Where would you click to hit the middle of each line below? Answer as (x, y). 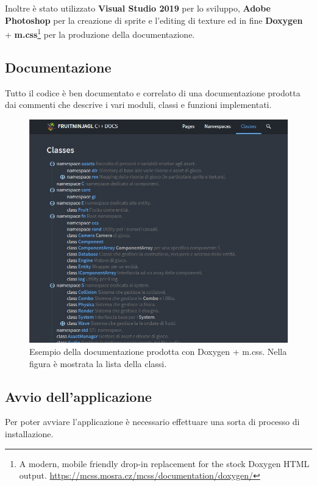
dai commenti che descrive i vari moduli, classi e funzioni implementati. (138, 105)
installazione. (29, 434)
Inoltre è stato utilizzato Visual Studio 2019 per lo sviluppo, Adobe (138, 8)
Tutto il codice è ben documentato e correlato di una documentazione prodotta (153, 92)
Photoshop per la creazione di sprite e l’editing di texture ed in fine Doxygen (154, 20)
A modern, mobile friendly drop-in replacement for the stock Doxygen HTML (164, 463)
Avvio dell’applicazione (78, 396)
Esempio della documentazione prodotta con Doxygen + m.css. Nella (158, 352)
